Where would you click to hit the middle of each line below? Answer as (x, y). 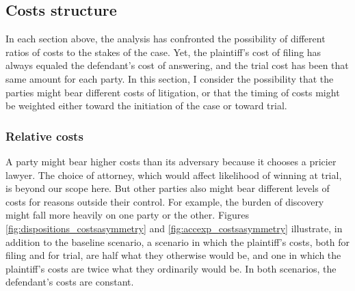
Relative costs (44, 136)
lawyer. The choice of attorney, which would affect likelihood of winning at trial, (174, 175)
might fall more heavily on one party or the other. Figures (127, 215)
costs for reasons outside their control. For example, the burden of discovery (165, 201)
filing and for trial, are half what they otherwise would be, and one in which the (173, 255)
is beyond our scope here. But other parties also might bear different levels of (168, 188)
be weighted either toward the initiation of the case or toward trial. (146, 106)
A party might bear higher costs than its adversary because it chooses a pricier (171, 161)
